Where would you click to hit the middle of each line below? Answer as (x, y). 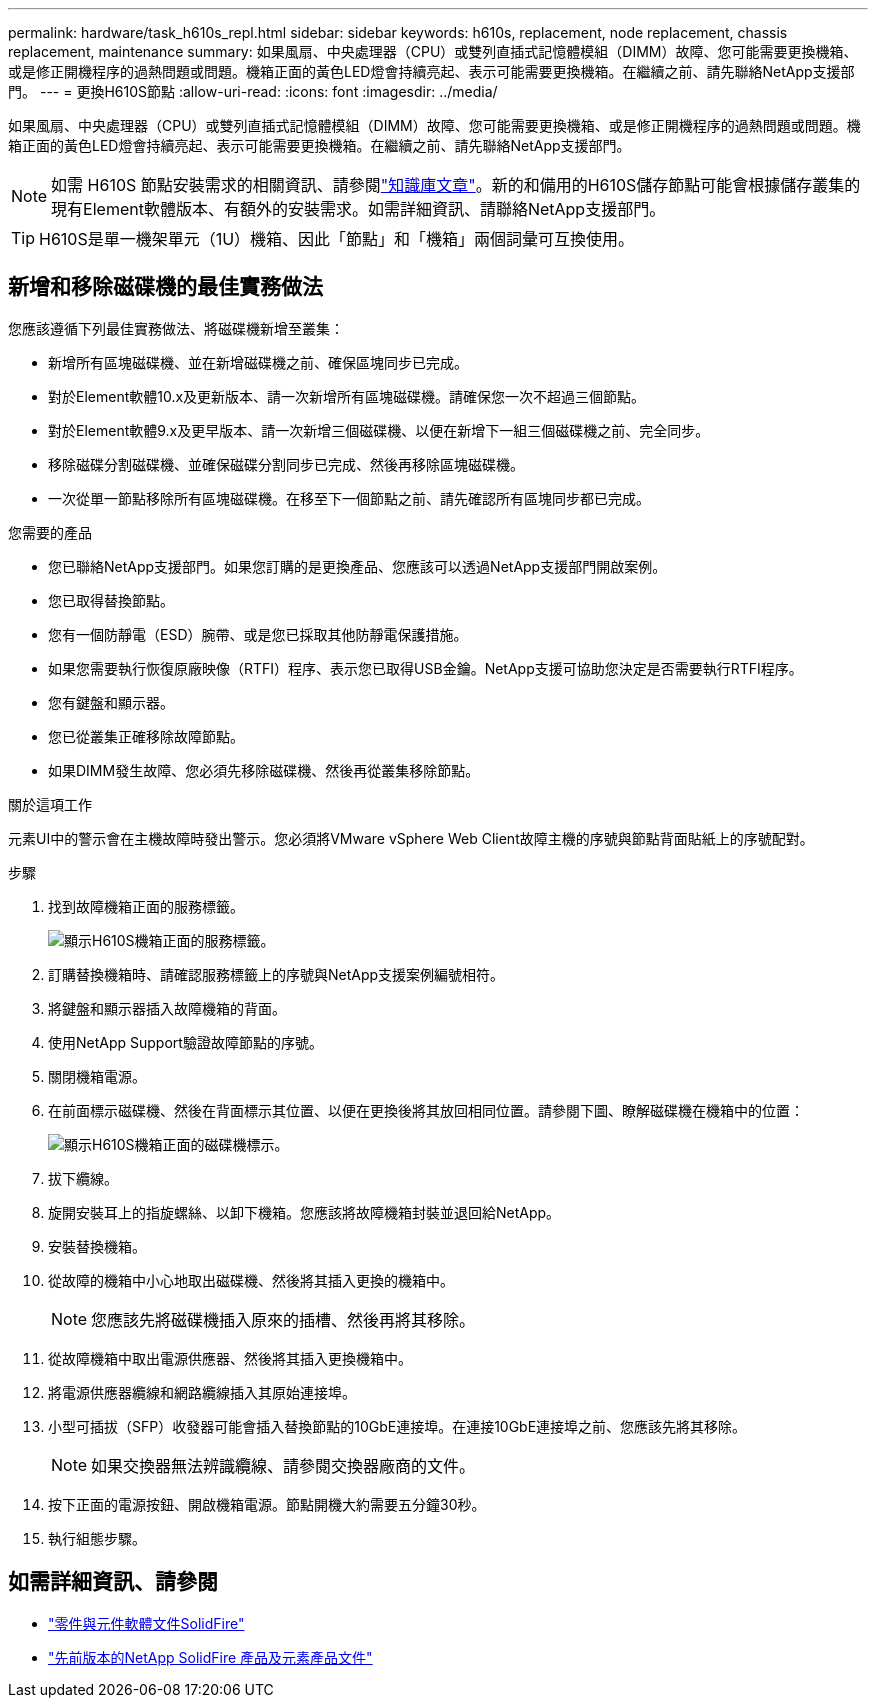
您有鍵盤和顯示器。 (111, 702)
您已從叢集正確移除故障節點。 (146, 736)
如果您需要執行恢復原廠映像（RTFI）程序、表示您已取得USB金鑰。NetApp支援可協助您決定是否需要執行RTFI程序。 (425, 668)
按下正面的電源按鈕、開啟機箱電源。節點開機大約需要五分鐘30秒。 (267, 1504)
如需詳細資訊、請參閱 (113, 1582)
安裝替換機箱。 (97, 1246)
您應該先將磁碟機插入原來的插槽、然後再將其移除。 (283, 1319)
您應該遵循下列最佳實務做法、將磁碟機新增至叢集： (176, 328)
